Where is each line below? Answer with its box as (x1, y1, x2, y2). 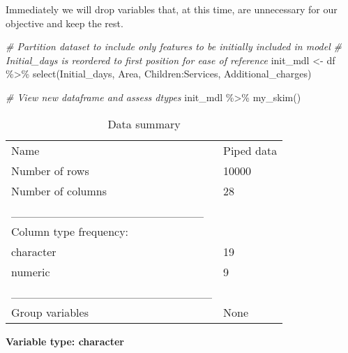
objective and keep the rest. (6, 15, 123, 30)
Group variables (11, 303, 89, 320)
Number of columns (11, 182, 107, 199)
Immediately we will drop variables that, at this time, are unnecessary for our (6, 2, 338, 16)
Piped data (223, 142, 278, 158)
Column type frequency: (11, 223, 129, 239)
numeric (11, 263, 50, 280)
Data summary (107, 115, 181, 132)
